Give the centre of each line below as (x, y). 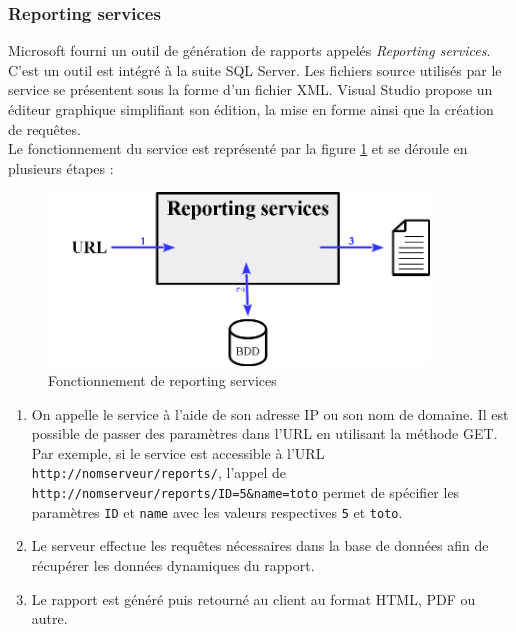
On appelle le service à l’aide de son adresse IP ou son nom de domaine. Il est (270, 413)
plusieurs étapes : (61, 167)
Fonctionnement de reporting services (162, 379)
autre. (49, 618)
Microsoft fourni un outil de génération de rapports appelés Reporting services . (249, 50)
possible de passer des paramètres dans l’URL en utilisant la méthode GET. (264, 433)
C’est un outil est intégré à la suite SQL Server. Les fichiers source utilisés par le (255, 69)
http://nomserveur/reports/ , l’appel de (159, 472)
